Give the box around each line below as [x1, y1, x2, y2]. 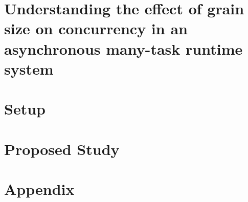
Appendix [4, 178, 75, 199]
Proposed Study [4, 138, 120, 159]
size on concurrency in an [4, 18, 188, 39]
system [4, 58, 54, 79]
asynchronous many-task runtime [4, 38, 243, 59]
